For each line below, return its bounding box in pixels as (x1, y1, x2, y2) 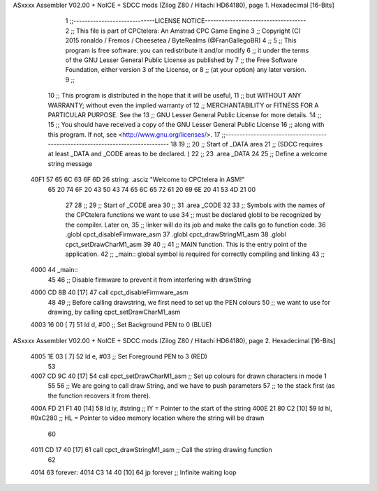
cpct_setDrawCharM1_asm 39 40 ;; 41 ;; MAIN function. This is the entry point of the (65, 240, 307, 248)
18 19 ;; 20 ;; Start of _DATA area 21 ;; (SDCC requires (170, 140, 323, 149)
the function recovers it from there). (47, 391, 151, 400)
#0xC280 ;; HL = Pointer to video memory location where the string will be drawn (30, 414, 265, 422)
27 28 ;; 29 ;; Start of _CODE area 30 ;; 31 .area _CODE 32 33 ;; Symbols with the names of (65, 201, 325, 209)
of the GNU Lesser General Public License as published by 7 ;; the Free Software (65, 56, 297, 64)
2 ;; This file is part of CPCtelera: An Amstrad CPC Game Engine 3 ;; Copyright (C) (65, 27, 302, 35)
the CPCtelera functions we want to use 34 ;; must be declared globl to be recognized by (65, 211, 321, 219)
